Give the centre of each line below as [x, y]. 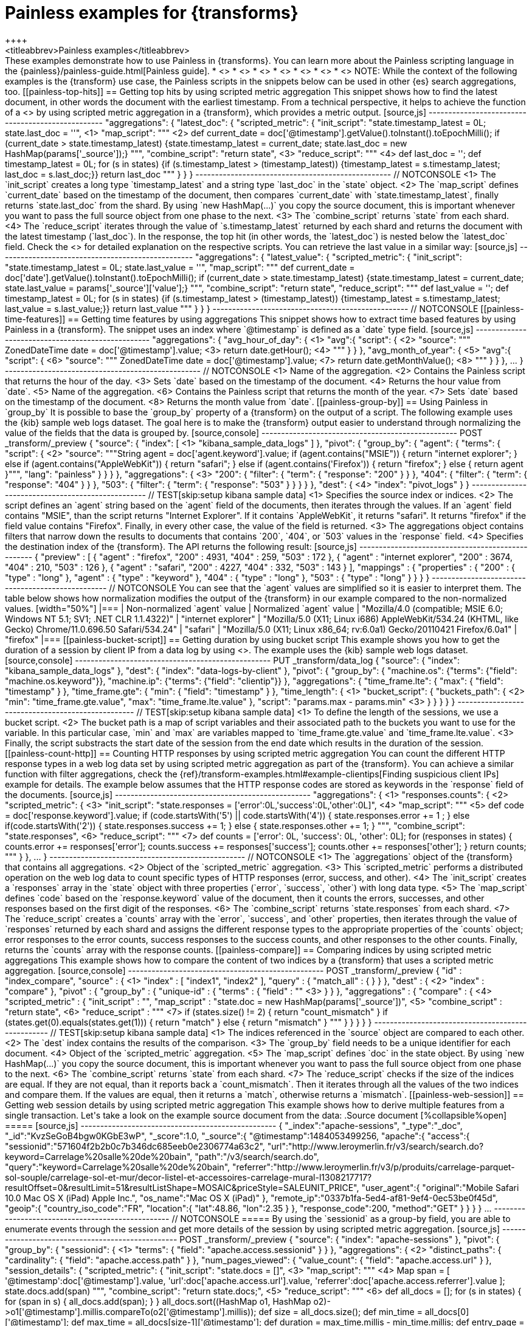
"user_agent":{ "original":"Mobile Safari [440, 1187]
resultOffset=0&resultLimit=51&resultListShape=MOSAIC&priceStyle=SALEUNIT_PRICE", [182, 1187]
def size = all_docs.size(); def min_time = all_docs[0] [364, 1311]
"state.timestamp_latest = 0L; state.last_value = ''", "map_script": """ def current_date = [180, 267]
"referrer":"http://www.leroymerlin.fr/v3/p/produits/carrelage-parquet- [373, 1167]
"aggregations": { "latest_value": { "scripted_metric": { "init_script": [329, 257]
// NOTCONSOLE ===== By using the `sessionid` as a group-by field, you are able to [341, 1218]
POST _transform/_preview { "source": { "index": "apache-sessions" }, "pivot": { [340, 1239]
